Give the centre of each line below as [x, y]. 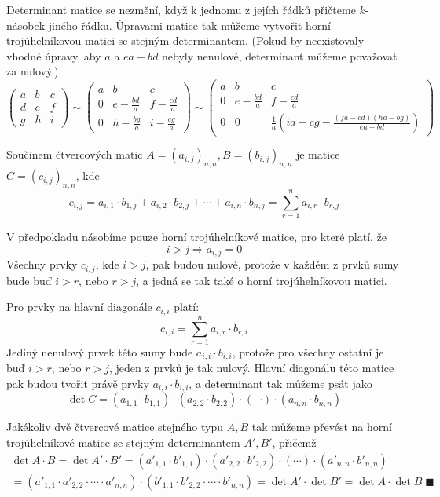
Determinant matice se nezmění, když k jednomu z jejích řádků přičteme [181, 9]
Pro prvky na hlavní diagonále [79, 307]
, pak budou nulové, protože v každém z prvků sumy [272, 264]
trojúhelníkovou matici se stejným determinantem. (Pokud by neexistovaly [185, 40]
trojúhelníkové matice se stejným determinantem [123, 442]
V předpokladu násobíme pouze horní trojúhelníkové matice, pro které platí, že [197, 237]
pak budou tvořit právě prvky [78, 383]
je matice [318, 154]
